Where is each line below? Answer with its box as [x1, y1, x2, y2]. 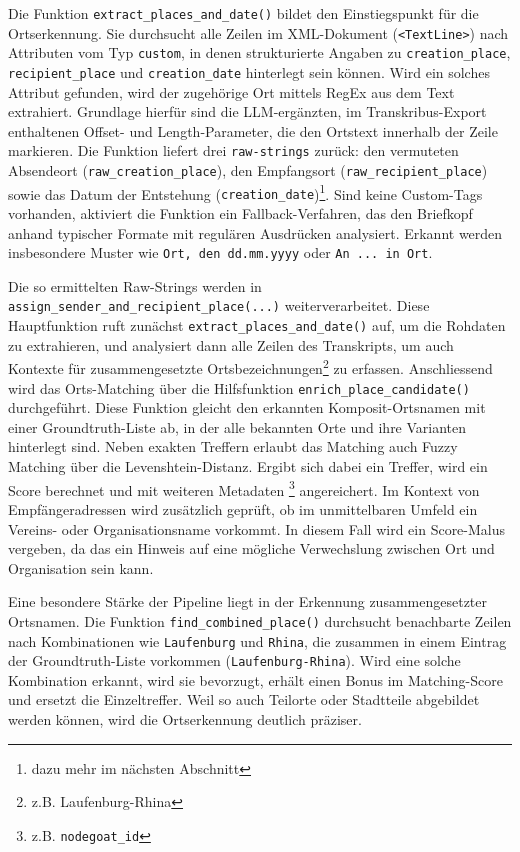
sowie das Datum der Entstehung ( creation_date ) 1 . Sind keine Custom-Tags [8, 180, 483, 204]
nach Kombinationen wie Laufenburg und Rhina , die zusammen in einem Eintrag [8, 630, 507, 651]
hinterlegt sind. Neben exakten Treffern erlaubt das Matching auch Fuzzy [8, 436, 458, 457]
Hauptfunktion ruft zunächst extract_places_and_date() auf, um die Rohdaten [8, 315, 506, 336]
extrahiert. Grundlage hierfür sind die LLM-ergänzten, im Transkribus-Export [8, 101, 487, 122]
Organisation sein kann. [8, 557, 154, 578]
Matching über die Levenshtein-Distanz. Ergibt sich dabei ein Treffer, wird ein [8, 456, 488, 477]
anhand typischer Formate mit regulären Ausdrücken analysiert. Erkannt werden [8, 222, 503, 243]
